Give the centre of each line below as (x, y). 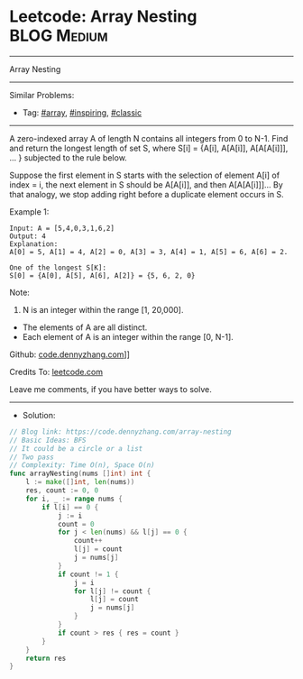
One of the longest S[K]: (58, 268)
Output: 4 (28, 236)
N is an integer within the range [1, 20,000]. (103, 309)
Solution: (39, 415)
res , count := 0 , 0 (62, 491)
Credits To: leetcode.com (56, 372)
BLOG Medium (59, 36)
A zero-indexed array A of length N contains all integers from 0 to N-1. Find (149, 138)
